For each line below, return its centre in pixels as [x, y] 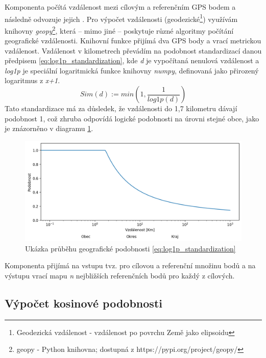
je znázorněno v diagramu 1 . [49, 128]
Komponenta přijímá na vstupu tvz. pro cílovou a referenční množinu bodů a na [130, 265]
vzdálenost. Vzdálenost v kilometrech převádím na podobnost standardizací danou [133, 50]
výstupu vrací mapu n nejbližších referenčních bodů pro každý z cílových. [120, 275]
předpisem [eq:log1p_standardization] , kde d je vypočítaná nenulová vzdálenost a [132, 60]
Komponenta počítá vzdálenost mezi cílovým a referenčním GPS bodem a [120, 7]
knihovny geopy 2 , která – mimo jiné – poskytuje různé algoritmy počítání [119, 30]
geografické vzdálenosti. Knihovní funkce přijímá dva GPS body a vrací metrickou [133, 41]
